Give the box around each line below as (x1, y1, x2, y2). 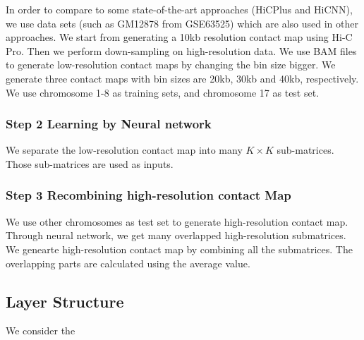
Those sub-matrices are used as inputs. (6, 156, 174, 171)
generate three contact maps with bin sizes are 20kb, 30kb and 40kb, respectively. (6, 71, 359, 85)
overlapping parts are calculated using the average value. (6, 255, 250, 270)
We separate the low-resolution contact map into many (6, 142, 243, 157)
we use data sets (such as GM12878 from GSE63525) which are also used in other (6, 16, 358, 30)
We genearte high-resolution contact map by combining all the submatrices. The (6, 241, 353, 256)
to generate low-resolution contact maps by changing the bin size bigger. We (6, 57, 336, 72)
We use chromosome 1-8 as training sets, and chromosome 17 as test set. (6, 85, 320, 99)
